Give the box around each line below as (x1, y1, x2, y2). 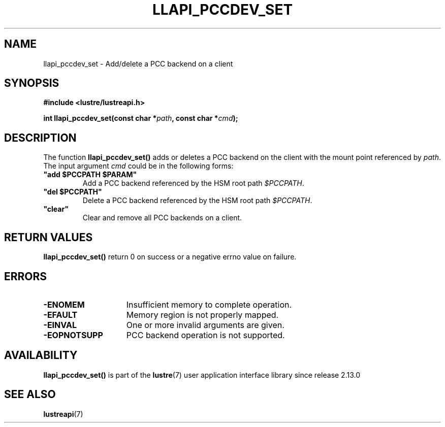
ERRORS (4, 270, 47, 283)
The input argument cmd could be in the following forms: (43, 161, 234, 171)
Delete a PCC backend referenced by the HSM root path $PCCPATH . (82, 196, 312, 205)
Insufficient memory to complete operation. (126, 299, 292, 310)
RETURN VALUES (4, 231, 93, 244)
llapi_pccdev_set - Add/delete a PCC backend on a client (43, 59, 233, 68)
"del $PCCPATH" (43, 187, 102, 196)
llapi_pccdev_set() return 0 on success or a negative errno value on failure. (43, 252, 297, 261)
